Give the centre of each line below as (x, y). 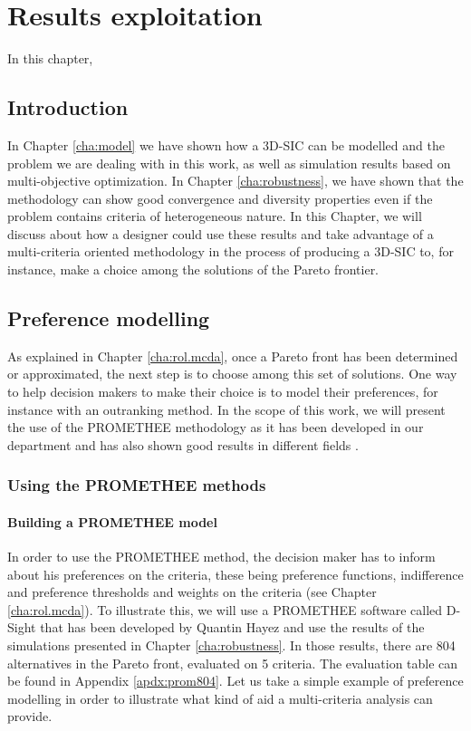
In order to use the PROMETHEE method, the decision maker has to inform (221, 557)
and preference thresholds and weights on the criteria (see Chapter (192, 592)
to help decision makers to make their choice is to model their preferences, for (223, 392)
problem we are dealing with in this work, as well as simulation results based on (229, 163)
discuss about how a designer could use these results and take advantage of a (221, 233)
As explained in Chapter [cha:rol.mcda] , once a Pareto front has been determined (233, 356)
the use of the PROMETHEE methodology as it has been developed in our (216, 427)
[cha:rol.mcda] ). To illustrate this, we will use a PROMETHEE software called (225, 609)
